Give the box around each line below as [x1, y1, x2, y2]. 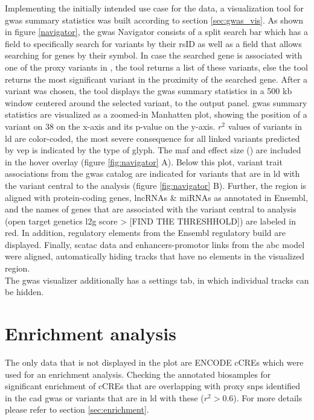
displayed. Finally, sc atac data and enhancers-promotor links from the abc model [5, 238, 305, 250]
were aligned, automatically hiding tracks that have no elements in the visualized [5, 250, 305, 262]
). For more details [233, 391, 303, 404]
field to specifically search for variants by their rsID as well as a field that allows [5, 37, 302, 49]
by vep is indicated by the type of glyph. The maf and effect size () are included [5, 144, 301, 156]
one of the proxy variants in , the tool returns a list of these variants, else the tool [5, 60, 308, 73]
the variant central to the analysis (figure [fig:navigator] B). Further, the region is [5, 179, 307, 191]
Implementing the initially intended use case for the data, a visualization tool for [5, 2, 304, 14]
